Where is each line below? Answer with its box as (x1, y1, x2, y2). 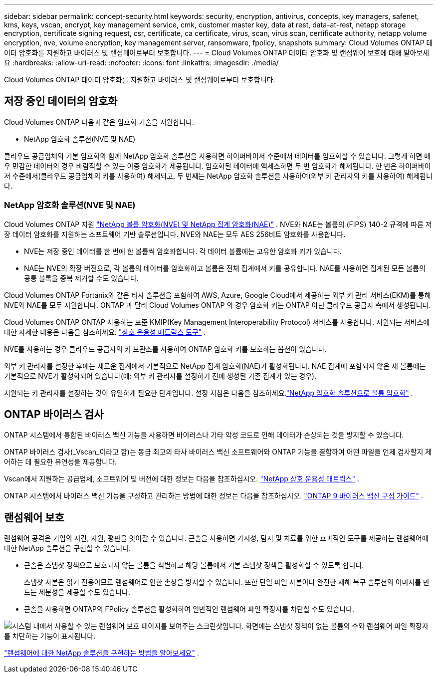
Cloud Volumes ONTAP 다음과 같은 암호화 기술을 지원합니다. (4, 117, 195, 126)
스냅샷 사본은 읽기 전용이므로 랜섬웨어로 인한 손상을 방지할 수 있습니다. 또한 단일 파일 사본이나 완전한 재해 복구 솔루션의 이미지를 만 (24, 578, 430, 587)
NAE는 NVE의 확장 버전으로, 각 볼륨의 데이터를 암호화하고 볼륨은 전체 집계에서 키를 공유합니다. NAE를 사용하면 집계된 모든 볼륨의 (24, 263, 426, 272)
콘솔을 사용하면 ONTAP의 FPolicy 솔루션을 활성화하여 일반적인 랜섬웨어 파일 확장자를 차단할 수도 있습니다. (24, 605, 355, 614)
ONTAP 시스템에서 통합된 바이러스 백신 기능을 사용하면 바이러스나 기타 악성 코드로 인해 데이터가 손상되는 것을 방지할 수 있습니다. (4, 431, 404, 440)
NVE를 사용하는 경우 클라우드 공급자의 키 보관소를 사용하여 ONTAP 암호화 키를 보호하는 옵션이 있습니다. (4, 344, 327, 353)
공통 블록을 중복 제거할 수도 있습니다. (24, 273, 139, 282)
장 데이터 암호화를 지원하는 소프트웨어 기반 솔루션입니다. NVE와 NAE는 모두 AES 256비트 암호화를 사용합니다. (4, 229, 346, 238)
